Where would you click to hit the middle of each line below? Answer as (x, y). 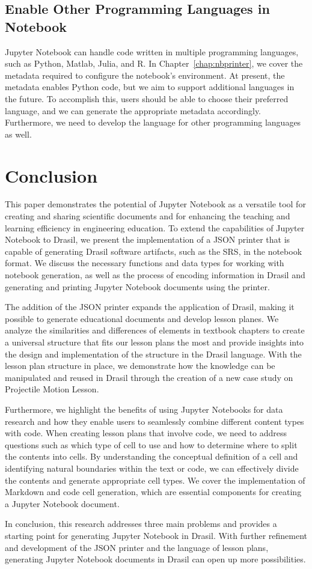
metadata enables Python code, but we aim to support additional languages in (150, 87)
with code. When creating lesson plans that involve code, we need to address (146, 433)
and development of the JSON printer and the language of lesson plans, (137, 547)
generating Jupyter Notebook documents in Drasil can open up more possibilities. (155, 559)
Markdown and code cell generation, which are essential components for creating (153, 492)
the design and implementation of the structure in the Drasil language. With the (153, 354)
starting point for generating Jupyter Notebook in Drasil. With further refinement (156, 535)
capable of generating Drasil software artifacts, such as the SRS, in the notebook (154, 251)
